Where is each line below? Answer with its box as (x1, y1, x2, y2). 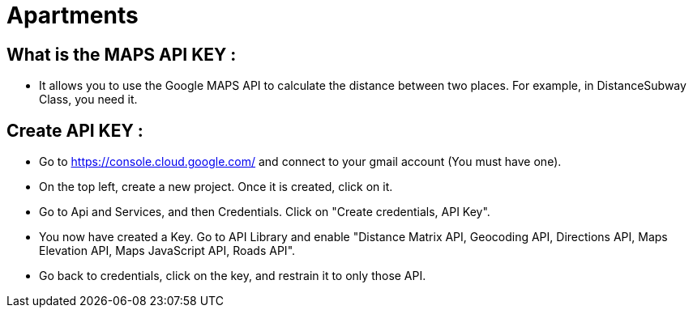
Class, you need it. (39, 92, 138, 107)
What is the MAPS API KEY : (6, 44, 237, 65)
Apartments (6, 2, 139, 29)
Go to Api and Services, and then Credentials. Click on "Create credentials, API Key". (39, 205, 490, 219)
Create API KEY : (6, 120, 143, 141)
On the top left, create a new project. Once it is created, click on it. (39, 180, 393, 194)
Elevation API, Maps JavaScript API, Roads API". (39, 244, 296, 258)
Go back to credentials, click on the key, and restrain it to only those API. (39, 269, 426, 283)
